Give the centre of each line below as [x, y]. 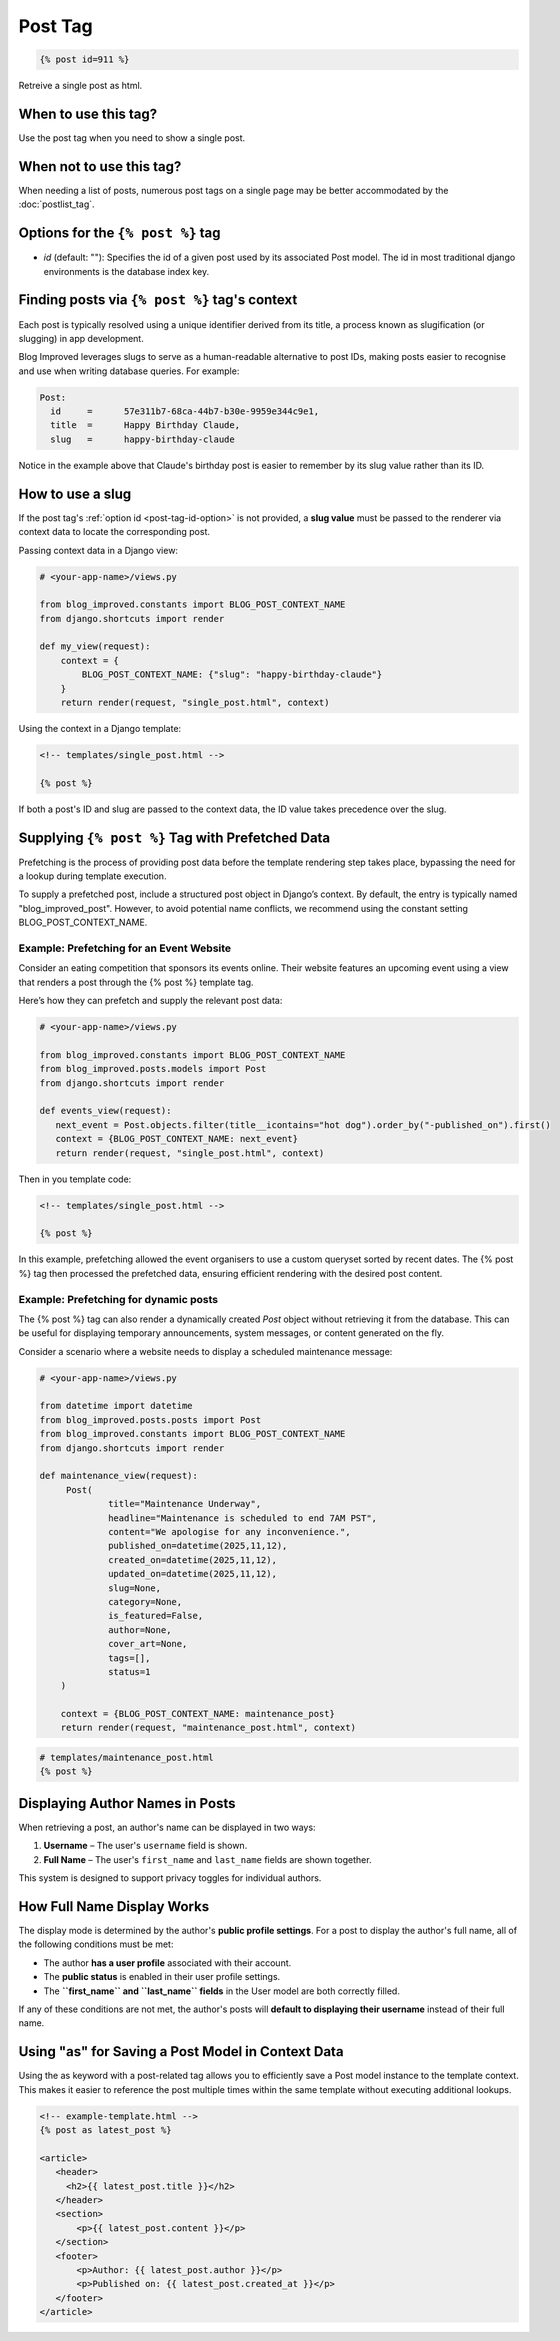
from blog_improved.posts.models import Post [153, 1069]
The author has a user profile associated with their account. [167, 1962]
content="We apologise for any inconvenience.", [229, 1531]
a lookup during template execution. [92, 876]
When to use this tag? [88, 113]
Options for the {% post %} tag [119, 233]
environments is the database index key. [126, 271]
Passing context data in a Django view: [98, 550]
